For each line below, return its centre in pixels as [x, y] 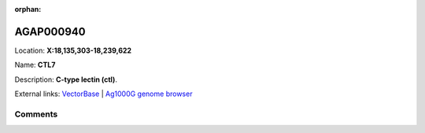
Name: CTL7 [35, 65]
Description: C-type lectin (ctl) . [66, 79]
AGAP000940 [50, 31]
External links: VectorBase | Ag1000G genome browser [103, 94]
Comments [36, 114]
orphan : [28, 9]
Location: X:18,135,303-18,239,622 [73, 50]
